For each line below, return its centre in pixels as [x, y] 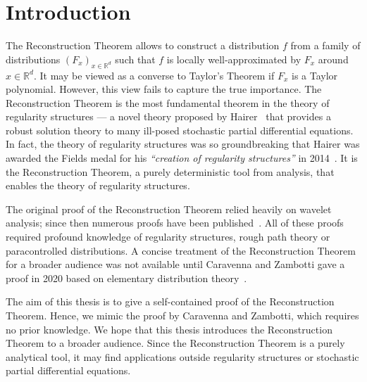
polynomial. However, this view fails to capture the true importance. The [164, 89]
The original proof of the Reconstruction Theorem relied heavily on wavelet [169, 209]
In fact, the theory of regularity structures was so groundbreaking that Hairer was [183, 144]
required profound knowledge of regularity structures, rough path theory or [168, 237]
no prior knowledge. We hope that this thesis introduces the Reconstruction [169, 329]
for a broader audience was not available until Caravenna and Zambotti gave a [175, 264]
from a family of [325, 45]
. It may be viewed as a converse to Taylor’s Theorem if [154, 75]
